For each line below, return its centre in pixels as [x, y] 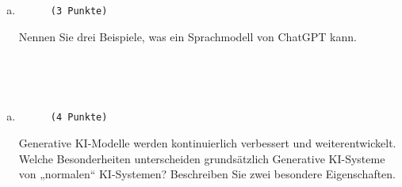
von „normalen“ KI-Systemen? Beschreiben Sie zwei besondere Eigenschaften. [207, 174]
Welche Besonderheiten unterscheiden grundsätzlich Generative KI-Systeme [202, 158]
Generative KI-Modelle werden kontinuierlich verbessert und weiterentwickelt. [207, 143]
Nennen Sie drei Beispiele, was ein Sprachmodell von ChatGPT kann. [188, 36]
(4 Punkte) [79, 118]
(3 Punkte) [79, 11]
